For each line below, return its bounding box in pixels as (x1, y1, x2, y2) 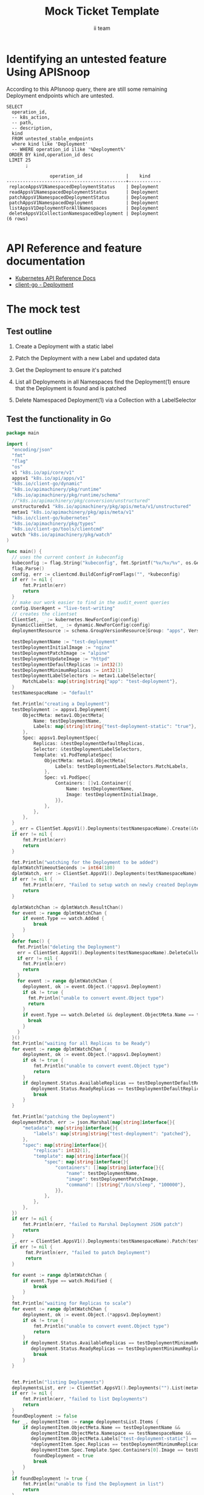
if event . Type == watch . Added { (22, 916, 104, 922)
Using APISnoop (6, 65, 90, 79)
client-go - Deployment (15, 280, 74, 288)
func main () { (6, 549, 42, 555)
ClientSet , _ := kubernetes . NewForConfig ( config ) (12, 616, 140, 623)
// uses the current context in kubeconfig (12, 554, 123, 560)
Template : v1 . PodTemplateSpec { (33, 752, 113, 758)
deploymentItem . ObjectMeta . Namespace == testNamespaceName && (30, 1430, 191, 1436)
